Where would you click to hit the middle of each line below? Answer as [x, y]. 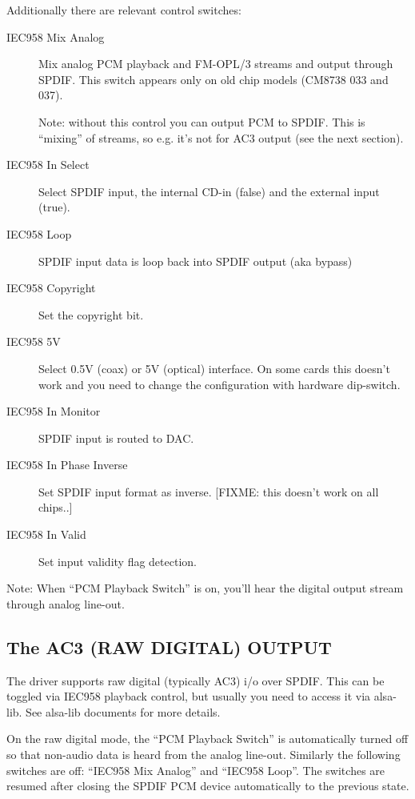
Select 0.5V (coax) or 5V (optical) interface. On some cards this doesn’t [214, 368]
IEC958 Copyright [51, 288]
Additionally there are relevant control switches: [124, 10]
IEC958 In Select [48, 165]
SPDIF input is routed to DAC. [116, 438]
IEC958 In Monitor [54, 411]
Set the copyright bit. [91, 314]
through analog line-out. [66, 603]
